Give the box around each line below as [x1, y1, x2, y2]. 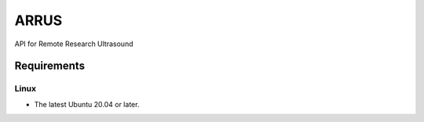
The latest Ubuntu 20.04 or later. [34, 99, 140, 109]
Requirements [14, 59, 86, 73]
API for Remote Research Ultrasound [14, 39, 133, 48]
